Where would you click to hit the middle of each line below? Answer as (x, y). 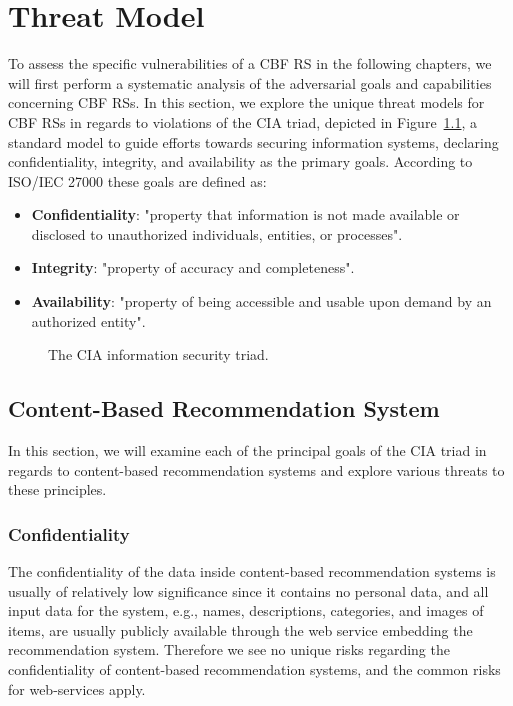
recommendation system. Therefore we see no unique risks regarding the (229, 649)
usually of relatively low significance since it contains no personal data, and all (248, 590)
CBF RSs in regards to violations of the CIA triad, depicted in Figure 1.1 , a (243, 121)
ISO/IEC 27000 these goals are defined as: (137, 180)
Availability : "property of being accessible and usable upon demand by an (261, 301)
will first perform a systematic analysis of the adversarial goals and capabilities (250, 82)
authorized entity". (88, 320)
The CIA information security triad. (158, 354)
